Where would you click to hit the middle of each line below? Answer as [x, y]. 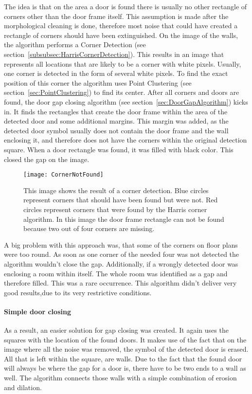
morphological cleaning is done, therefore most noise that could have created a [121, 26]
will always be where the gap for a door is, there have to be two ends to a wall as [125, 368]
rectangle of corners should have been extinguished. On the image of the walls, [121, 35]
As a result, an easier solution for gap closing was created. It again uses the [116, 330]
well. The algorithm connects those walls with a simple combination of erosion [120, 378]
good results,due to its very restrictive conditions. [78, 292]
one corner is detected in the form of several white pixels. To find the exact [116, 73]
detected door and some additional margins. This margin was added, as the [116, 121]
